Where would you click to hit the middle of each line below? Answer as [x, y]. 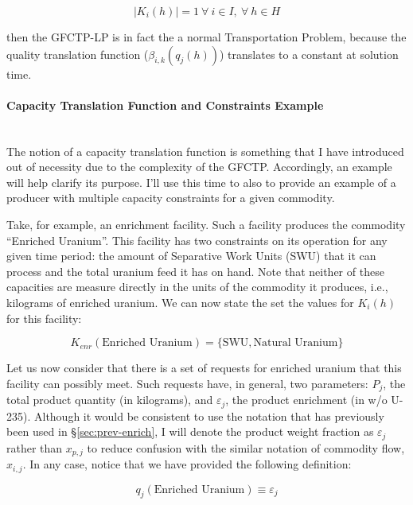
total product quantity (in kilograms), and [110, 400]
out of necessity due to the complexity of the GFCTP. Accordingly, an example [199, 167]
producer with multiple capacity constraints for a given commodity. [171, 198]
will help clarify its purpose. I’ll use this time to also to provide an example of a [201, 182]
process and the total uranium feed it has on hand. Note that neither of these [195, 271]
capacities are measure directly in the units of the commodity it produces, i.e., [197, 287]
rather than [35, 447]
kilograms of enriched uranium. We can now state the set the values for [180, 302]
